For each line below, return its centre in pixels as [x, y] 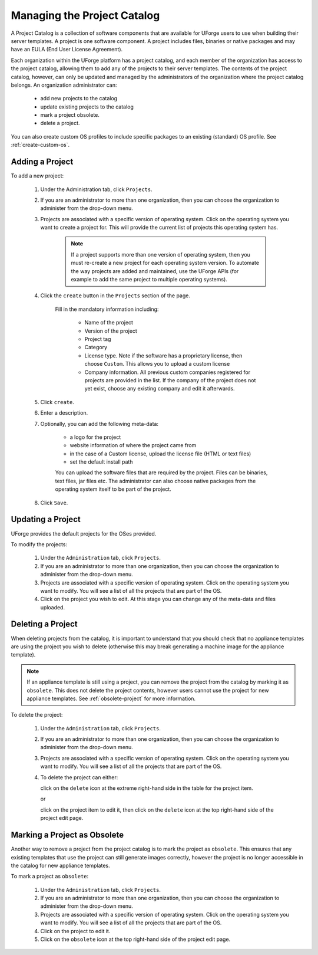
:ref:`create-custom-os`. [40, 145]
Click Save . [54, 503]
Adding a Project [42, 162]
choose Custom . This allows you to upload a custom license [157, 364]
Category [96, 347]
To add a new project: [37, 176]
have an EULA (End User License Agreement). [67, 50]
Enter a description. [64, 413]
